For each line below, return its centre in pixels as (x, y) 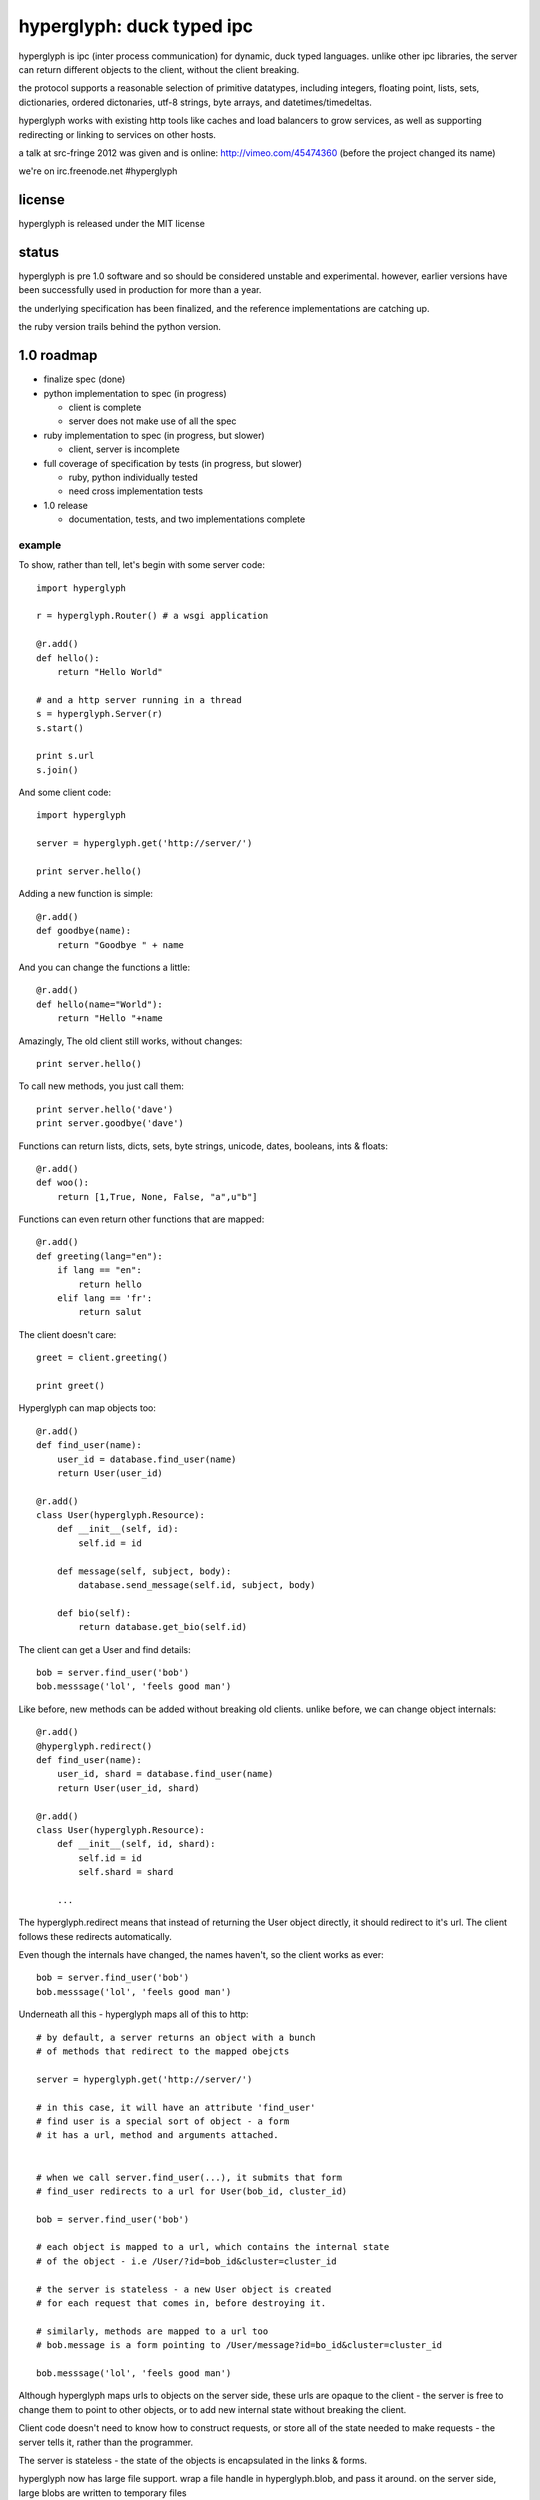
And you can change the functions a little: (104, 967)
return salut (110, 1312)
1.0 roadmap (58, 355)
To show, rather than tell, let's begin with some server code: (141, 565)
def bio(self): (94, 1613)
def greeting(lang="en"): (100, 1256)
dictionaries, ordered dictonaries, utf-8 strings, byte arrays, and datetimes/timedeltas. (195, 102)
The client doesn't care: (67, 1334)
